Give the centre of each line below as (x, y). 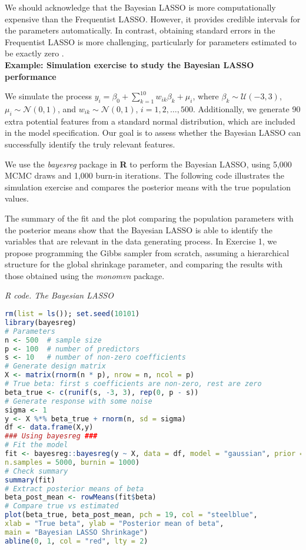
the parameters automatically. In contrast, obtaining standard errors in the (140, 30)
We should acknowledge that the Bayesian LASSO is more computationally (140, 7)
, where (206, 96)
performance (31, 76)
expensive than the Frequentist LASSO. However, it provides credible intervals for (153, 19)
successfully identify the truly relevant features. (90, 144)
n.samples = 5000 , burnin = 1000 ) (72, 462)
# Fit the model (36, 445)
